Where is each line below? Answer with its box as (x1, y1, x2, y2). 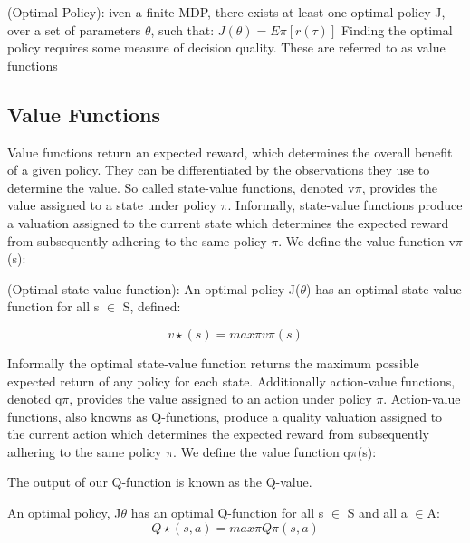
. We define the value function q (173, 442, 350, 461)
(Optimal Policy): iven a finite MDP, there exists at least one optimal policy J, (7, 3, 446, 21)
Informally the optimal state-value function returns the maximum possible (7, 353, 419, 372)
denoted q (7, 389, 62, 408)
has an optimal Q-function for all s (130, 503, 324, 522)
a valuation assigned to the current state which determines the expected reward (7, 213, 449, 232)
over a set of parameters (7, 20, 141, 39)
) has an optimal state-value (306, 279, 462, 298)
